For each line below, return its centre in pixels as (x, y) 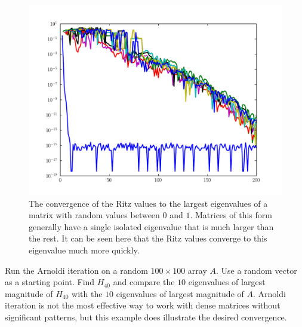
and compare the (144, 282)
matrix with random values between (94, 215)
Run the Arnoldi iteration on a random (76, 270)
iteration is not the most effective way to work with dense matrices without (143, 305)
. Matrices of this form (231, 215)
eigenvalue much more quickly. (84, 250)
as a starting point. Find (50, 282)
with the (87, 293)
